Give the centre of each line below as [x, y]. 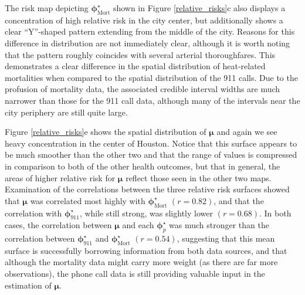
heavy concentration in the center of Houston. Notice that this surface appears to [151, 143]
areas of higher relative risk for [60, 177]
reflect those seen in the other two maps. [199, 177]
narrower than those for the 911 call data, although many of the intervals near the [152, 100]
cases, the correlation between [58, 225]
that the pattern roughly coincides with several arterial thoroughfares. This [140, 54]
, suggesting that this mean [226, 238]
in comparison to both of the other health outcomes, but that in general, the [143, 166]
